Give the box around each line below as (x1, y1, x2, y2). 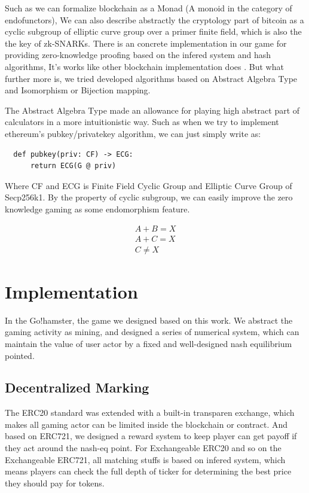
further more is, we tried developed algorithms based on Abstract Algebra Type (5, 72, 298, 84)
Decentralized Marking (5, 378, 149, 397)
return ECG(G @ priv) (30, 162, 117, 171)
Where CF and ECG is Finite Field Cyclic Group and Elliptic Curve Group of (5, 179, 292, 191)
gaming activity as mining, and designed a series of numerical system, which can (5, 325, 299, 338)
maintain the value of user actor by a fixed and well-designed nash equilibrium (5, 337, 292, 349)
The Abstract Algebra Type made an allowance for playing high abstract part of (5, 104, 300, 116)
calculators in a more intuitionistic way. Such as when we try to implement (5, 115, 279, 128)
